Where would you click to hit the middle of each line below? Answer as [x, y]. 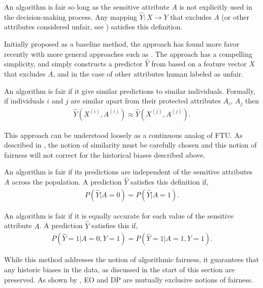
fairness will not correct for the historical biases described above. [105, 154]
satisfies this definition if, [170, 182]
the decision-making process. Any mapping [71, 16]
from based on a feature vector [199, 64]
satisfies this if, [115, 225]
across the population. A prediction [67, 182]
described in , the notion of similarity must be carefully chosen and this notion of [130, 145]
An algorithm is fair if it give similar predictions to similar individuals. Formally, [130, 91]
